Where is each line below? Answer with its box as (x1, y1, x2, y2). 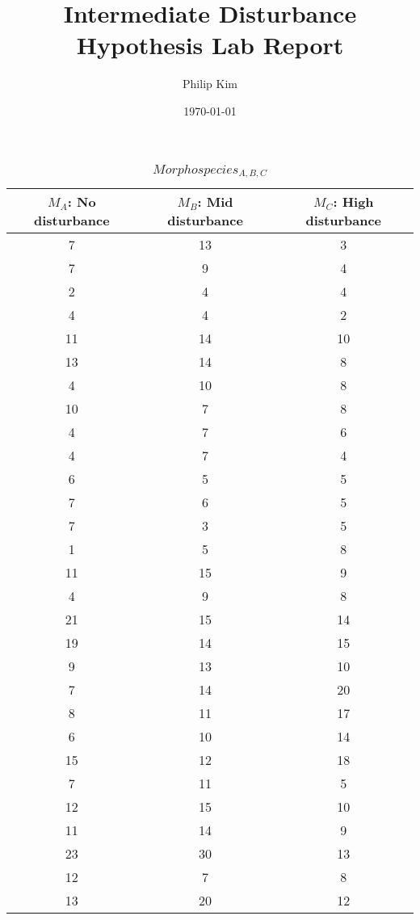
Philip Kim (183, 75, 237, 92)
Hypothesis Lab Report (76, 28, 344, 61)
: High (333, 192, 374, 212)
